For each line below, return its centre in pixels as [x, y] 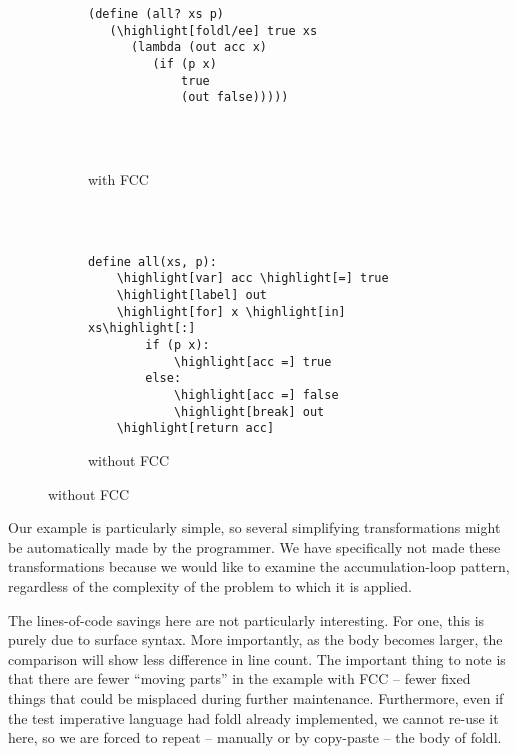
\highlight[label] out [191, 295]
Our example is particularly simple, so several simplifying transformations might [254, 527]
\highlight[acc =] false [256, 395]
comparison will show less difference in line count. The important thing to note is [257, 658]
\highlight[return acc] [195, 428]
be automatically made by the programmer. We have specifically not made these [254, 546]
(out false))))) [235, 97]
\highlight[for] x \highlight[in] [231, 311]
